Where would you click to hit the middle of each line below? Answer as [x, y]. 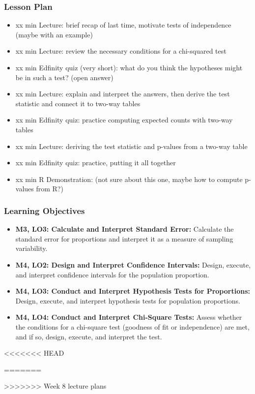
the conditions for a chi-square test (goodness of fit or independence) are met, [132, 326]
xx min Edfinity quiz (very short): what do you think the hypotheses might [129, 67]
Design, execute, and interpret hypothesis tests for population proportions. [128, 300]
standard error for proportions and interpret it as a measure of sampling [124, 238]
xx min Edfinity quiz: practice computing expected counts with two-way [124, 120]
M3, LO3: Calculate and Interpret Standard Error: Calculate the [125, 229]
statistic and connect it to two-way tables [78, 103]
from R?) [50, 189]
